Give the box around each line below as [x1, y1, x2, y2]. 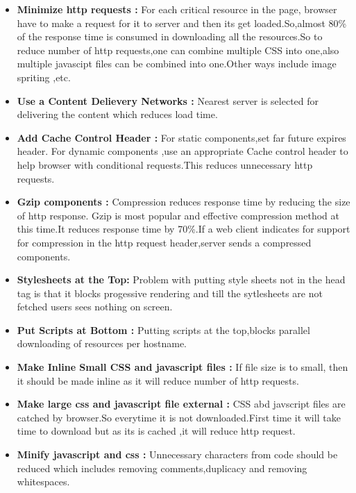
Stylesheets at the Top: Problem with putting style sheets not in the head [17, 272, 346, 287]
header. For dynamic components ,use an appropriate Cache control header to [17, 144, 348, 158]
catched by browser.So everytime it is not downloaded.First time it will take [17, 410, 341, 424]
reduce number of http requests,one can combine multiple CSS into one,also [17, 42, 339, 57]
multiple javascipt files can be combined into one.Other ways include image [17, 56, 337, 71]
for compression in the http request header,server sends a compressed [17, 235, 312, 249]
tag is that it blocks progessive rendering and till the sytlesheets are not [17, 285, 323, 300]
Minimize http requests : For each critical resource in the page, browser [17, 2, 337, 16]
